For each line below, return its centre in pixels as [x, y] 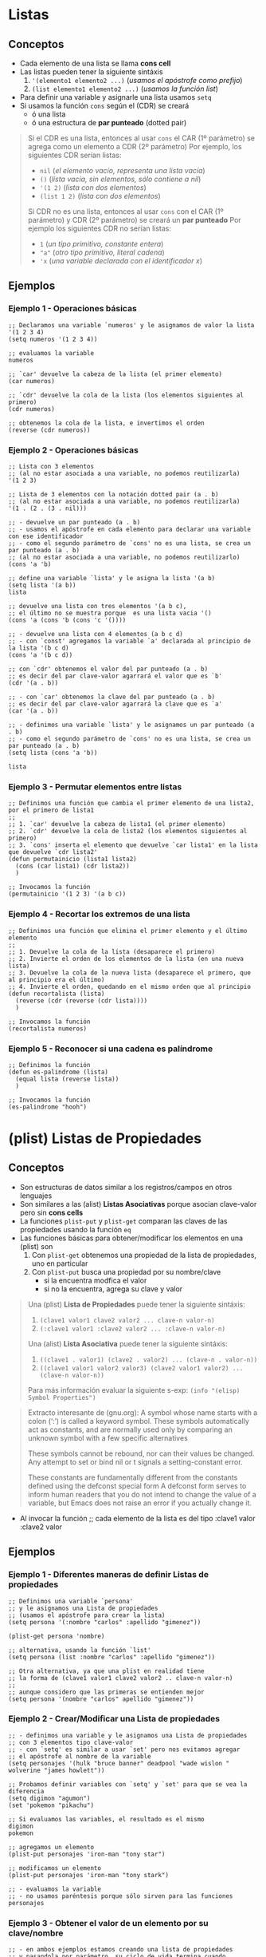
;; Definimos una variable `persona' [71, 1601]
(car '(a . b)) [33, 711]
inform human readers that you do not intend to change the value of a [142, 1494]
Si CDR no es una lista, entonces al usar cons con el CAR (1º [126, 212]
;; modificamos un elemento [55, 1868]
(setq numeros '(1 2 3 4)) [53, 339]
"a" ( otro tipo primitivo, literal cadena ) [102, 252]
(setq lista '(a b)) [43, 585]
